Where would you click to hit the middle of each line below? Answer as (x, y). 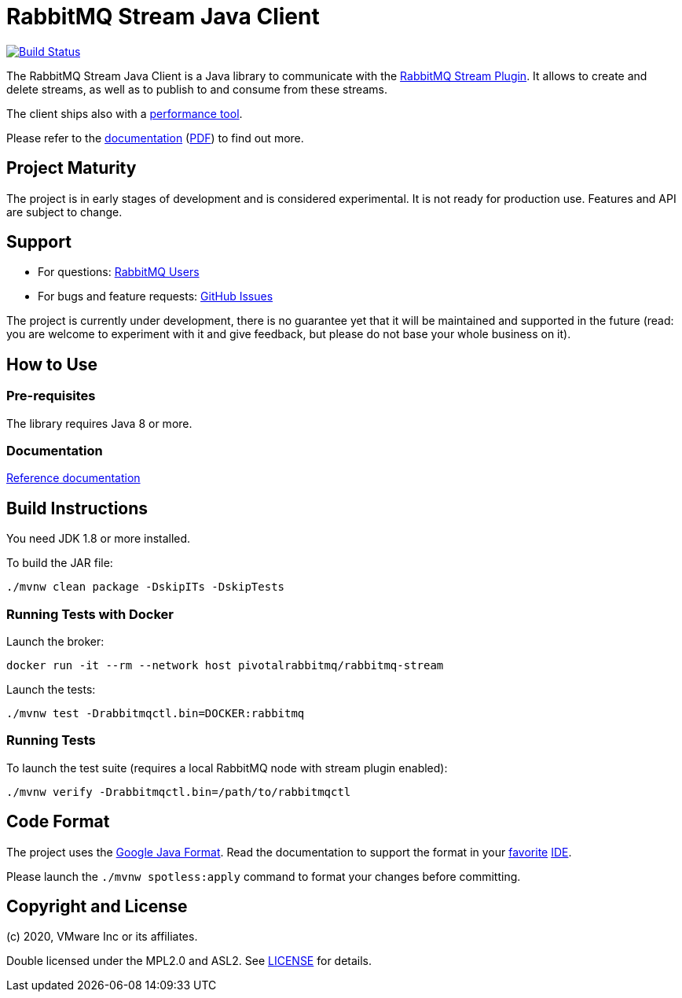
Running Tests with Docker (90, 614)
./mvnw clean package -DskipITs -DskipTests (146, 587)
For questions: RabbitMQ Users (119, 272)
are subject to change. (64, 212)
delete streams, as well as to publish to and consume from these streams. (197, 89)
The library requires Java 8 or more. (99, 423)
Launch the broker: (55, 641)
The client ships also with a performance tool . (125, 113)
